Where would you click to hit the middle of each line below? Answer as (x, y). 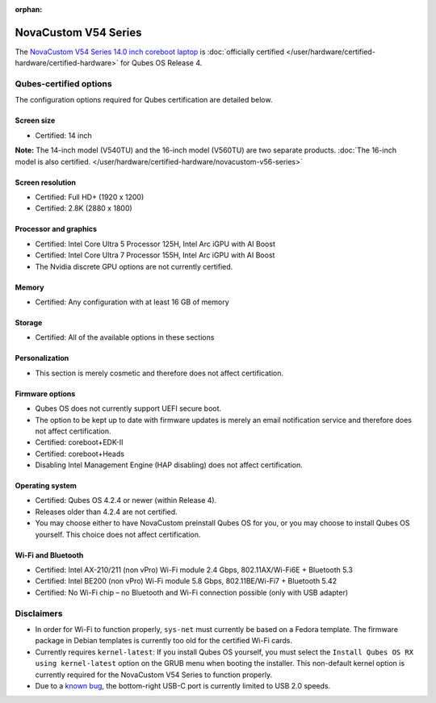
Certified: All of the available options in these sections (125, 337)
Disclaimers (39, 613)
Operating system (46, 486)
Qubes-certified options (63, 84)
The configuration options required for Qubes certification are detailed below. (144, 100)
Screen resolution (46, 182)
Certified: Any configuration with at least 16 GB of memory (132, 302)
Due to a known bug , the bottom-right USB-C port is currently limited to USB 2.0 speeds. (183, 685)
